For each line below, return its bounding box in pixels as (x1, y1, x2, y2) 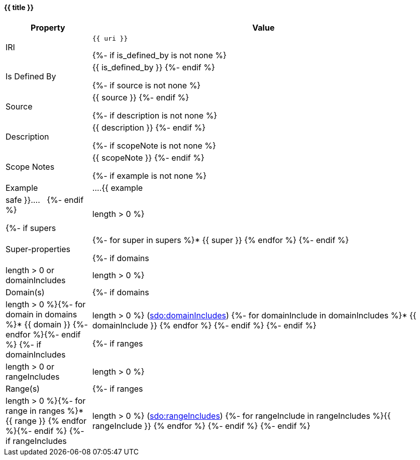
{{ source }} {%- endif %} (92, 92, 189, 102)
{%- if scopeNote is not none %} (92, 140, 216, 151)
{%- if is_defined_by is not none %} (92, 50, 227, 60)
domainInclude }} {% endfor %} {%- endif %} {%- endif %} (92, 320, 317, 330)
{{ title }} (4, 3, 34, 12)
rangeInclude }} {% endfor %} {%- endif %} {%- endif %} (92, 420, 310, 431)
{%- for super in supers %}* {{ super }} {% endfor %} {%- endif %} (92, 235, 349, 245)
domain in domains (6, 309, 77, 319)
